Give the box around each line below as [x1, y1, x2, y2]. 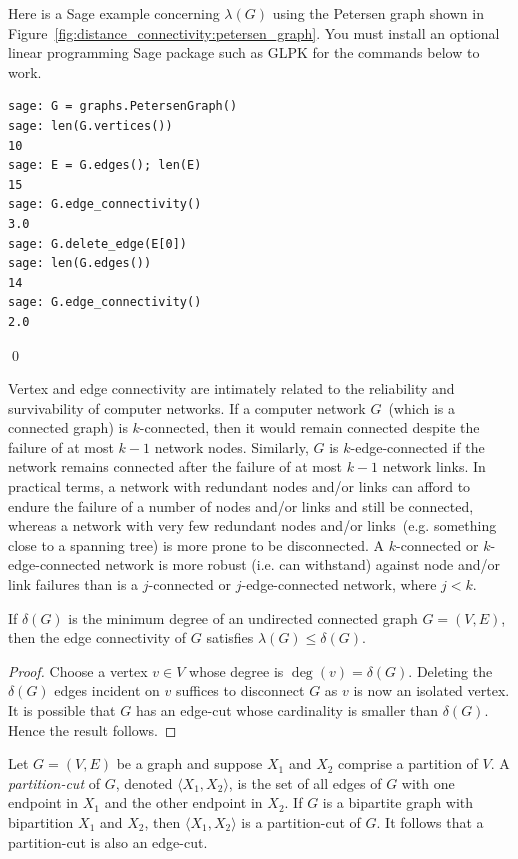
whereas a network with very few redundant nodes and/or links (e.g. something [8, 515, 497, 536]
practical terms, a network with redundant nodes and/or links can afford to [8, 476, 471, 497]
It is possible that [8, 700, 116, 720]
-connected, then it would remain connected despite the [139, 417, 480, 438]
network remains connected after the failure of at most [8, 456, 342, 477]
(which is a [388, 397, 455, 418]
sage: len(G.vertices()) [8, 118, 173, 133]
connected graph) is [8, 417, 128, 438]
